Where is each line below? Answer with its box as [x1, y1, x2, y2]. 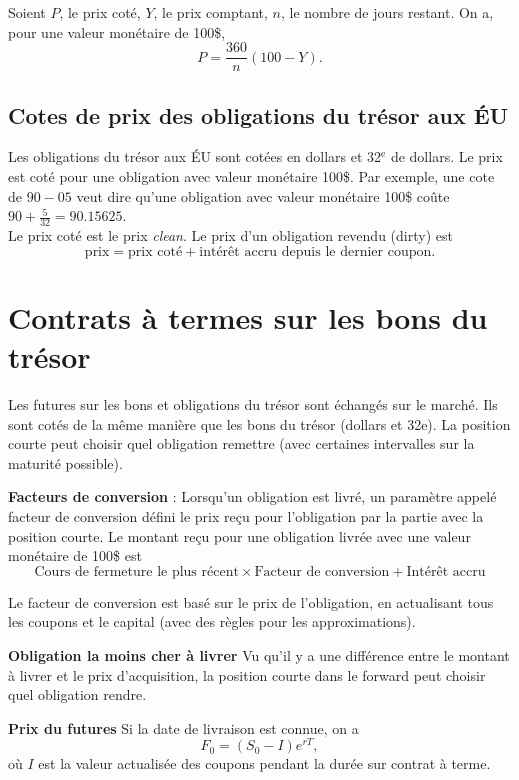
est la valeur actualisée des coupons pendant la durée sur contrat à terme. [38, 753, 491, 774]
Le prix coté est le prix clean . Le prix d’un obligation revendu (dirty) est [8, 225, 453, 246]
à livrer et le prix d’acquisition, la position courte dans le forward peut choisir [8, 664, 486, 685]
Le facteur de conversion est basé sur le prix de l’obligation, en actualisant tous [8, 591, 494, 612]
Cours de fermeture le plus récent [34, 564, 239, 579]
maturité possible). [8, 452, 123, 473]
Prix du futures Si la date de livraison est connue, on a [8, 717, 359, 738]
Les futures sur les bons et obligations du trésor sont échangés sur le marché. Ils [8, 393, 498, 414]
